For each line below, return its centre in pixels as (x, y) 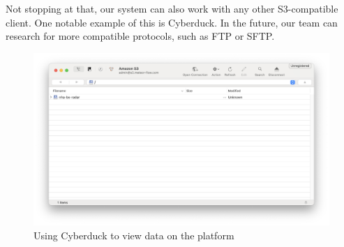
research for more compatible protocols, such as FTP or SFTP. (140, 36)
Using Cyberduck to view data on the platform (134, 235)
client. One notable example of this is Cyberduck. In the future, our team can (172, 22)
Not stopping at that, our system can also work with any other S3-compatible (172, 8)
